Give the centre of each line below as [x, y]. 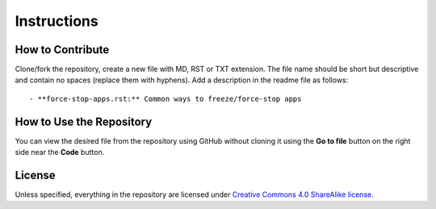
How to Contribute [62, 50]
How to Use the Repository [84, 121]
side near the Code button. [60, 153]
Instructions [57, 21]
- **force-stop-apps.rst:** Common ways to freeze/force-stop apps [166, 98]
